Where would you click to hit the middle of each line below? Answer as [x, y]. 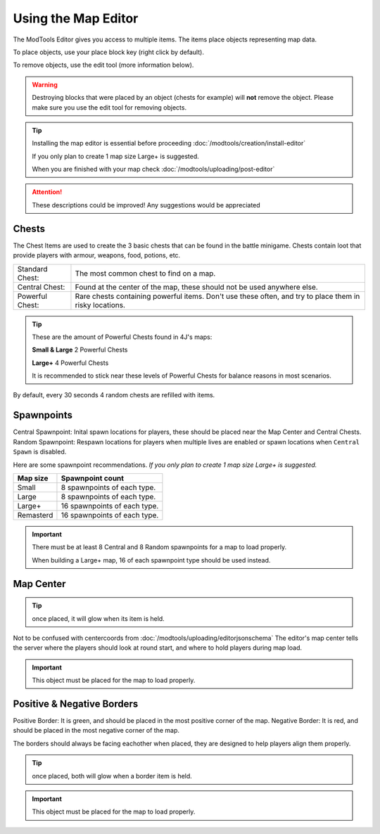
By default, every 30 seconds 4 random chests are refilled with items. [114, 395]
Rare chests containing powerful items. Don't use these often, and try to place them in [217, 296]
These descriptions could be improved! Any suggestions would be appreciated [146, 205]
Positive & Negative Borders [76, 704]
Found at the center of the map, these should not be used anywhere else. [196, 287]
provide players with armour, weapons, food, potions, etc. [97, 255]
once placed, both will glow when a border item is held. [112, 776]
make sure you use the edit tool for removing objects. [109, 107]
